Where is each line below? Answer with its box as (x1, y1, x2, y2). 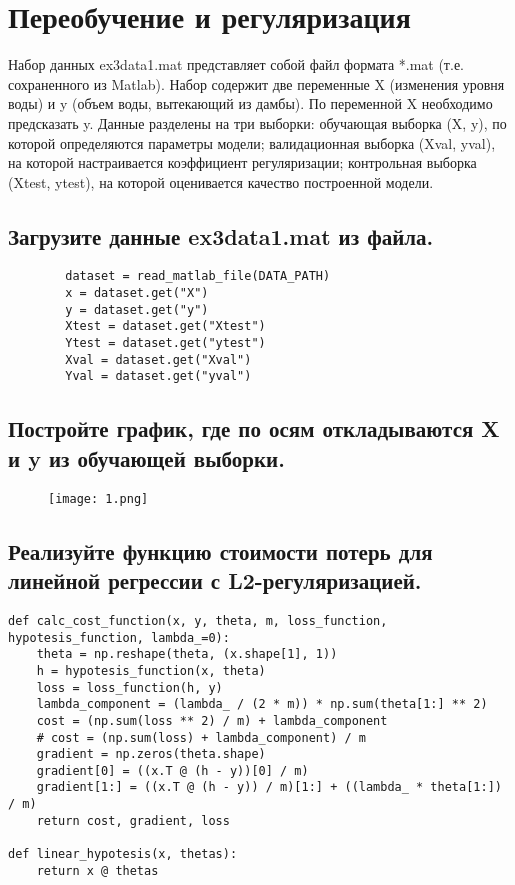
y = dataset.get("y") (65, 302, 209, 317)
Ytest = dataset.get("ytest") (65, 336, 266, 351)
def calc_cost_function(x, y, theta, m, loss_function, (8, 613, 388, 628)
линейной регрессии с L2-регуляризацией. (8, 565, 422, 596)
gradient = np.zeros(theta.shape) (36, 747, 266, 762)
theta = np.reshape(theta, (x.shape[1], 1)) (36, 647, 338, 662)
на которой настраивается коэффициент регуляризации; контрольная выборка (8, 152, 477, 173)
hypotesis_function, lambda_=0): (8, 630, 230, 645)
